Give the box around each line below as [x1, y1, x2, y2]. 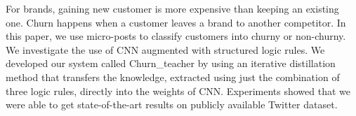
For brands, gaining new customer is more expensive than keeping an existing [6, 1, 339, 15]
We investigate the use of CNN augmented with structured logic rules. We [6, 42, 325, 57]
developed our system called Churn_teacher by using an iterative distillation [6, 56, 336, 71]
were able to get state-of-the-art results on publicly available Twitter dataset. [6, 97, 338, 112]
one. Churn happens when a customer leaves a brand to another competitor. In [6, 15, 346, 29]
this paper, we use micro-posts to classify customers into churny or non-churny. [6, 29, 346, 43]
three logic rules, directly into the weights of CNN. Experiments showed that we [6, 83, 351, 98]
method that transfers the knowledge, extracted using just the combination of [6, 69, 340, 84]
